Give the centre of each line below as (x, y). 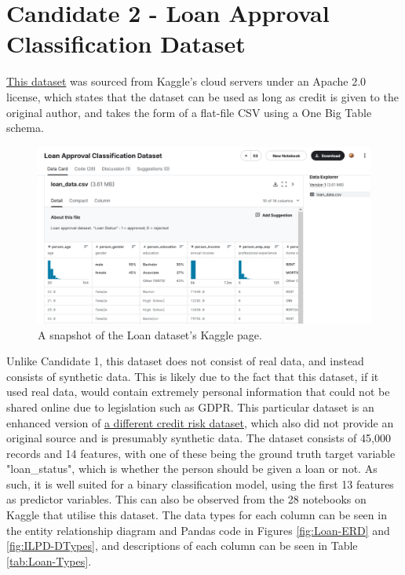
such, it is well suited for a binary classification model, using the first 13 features (200, 483)
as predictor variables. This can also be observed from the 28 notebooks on (186, 499)
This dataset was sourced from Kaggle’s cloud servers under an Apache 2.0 (186, 81)
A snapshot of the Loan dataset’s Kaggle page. (150, 334)
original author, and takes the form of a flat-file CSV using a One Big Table (189, 112)
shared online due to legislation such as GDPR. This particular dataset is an (190, 407)
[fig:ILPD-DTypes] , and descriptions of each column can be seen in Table (182, 546)
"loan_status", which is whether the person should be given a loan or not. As (192, 469)
